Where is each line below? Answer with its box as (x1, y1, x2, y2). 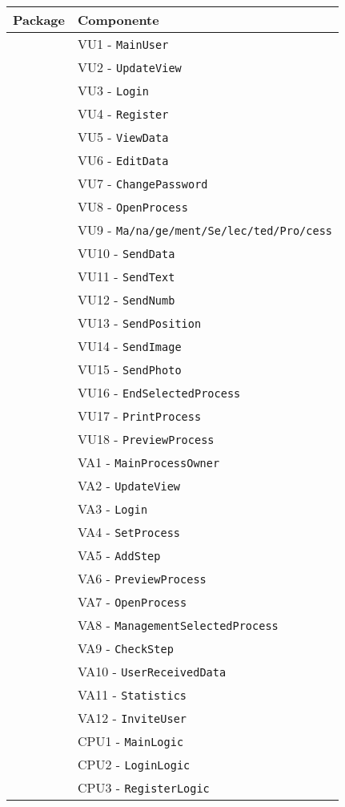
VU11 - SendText (77, 267, 175, 285)
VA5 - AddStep (77, 546, 161, 564)
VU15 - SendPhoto (77, 360, 182, 378)
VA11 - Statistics (77, 685, 187, 704)
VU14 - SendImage (77, 337, 182, 355)
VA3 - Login (77, 499, 148, 518)
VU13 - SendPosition (77, 313, 202, 332)
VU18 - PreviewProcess (77, 430, 215, 448)
